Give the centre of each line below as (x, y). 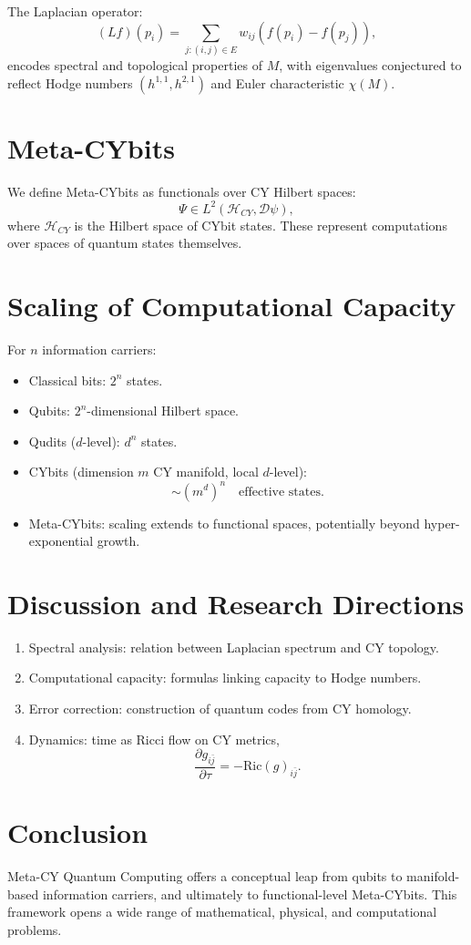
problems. (35, 929)
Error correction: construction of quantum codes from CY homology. (220, 709)
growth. (118, 541)
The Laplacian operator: (75, 11)
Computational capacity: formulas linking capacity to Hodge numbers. (225, 678)
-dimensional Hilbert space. (163, 411)
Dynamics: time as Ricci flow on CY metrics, (154, 739)
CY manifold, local (206, 472)
